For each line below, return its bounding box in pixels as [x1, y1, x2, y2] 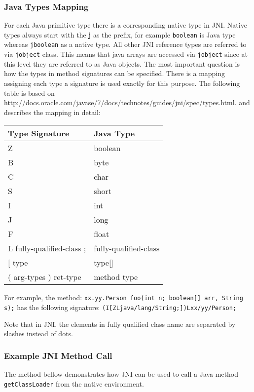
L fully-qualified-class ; [8, 242, 86, 254]
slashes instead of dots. [4, 328, 73, 339]
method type [94, 271, 138, 283]
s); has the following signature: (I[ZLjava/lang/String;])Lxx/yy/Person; [4, 302, 237, 312]
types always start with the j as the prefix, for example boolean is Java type [4, 29, 236, 39]
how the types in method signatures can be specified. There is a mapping [4, 68, 225, 78]
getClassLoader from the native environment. [4, 378, 144, 389]
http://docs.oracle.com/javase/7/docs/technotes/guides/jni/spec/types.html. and [4, 97, 250, 108]
